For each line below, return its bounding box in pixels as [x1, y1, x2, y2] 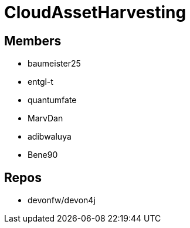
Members [4, 33, 62, 48]
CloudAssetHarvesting [4, 2, 186, 22]
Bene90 [28, 150, 58, 160]
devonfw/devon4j [28, 195, 96, 206]
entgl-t [28, 77, 53, 87]
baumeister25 [28, 58, 81, 69]
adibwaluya [28, 131, 72, 142]
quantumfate [28, 95, 77, 105]
